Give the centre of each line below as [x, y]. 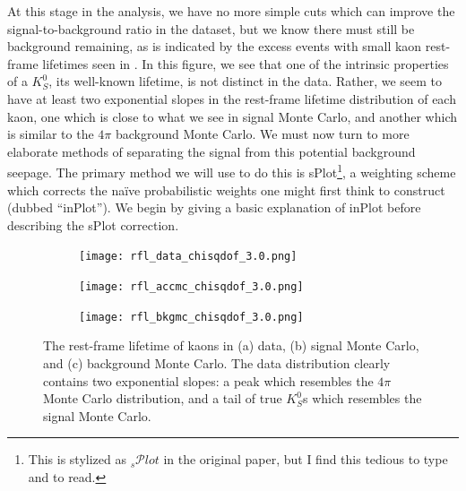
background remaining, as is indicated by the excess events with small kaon [215, 46]
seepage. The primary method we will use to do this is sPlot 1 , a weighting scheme [232, 171]
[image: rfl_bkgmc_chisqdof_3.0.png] [191, 317]
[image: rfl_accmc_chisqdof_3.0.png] [191, 287]
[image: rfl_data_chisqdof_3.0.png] [188, 257]
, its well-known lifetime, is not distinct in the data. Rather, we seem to [246, 81]
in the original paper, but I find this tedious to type [306, 459]
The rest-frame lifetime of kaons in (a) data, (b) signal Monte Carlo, [231, 345]
